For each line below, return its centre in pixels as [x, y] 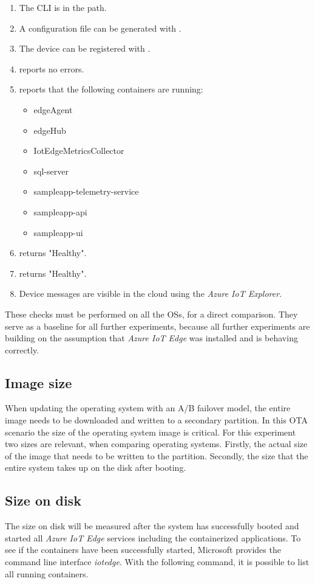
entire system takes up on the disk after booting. [96, 468]
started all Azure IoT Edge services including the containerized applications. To [153, 537]
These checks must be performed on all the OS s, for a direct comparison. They [151, 314]
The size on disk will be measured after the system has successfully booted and [152, 526]
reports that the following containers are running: [111, 89]
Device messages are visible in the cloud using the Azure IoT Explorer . [151, 294]
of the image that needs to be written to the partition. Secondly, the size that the [157, 455]
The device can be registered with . [85, 48]
